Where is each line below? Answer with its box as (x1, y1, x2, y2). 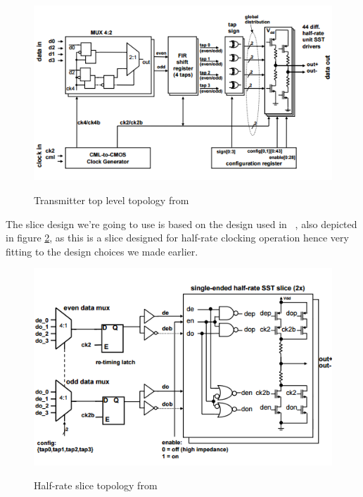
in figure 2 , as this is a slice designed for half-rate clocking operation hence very (6, 230, 349, 245)
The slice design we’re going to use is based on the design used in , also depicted (6, 216, 357, 231)
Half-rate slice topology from (34, 477, 158, 492)
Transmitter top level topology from (34, 193, 189, 208)
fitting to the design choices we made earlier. (6, 244, 198, 258)
